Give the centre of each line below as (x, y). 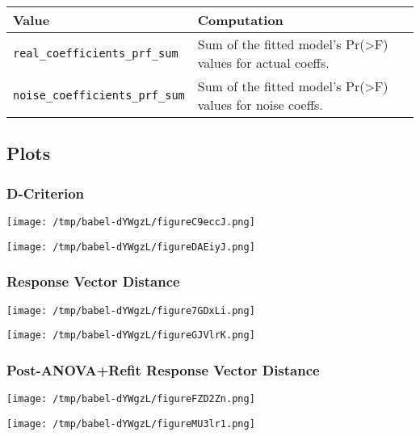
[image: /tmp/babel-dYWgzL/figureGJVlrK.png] (131, 335)
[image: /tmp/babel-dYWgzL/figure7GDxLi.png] (131, 310)
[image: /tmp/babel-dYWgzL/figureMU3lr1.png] (131, 423)
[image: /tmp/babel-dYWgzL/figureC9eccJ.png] (131, 222)
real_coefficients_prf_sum (96, 53)
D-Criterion (46, 193)
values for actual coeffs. (263, 63)
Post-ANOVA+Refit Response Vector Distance (163, 369)
